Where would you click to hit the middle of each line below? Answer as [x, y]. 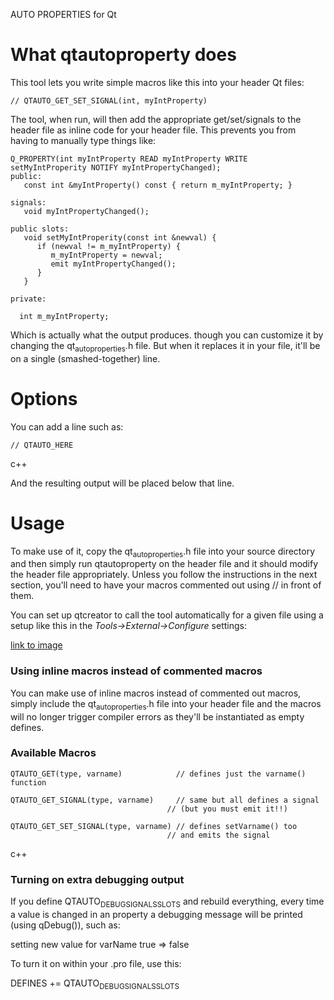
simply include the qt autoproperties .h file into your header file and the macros [166, 704]
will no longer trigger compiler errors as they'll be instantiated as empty [157, 716]
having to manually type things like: [83, 140]
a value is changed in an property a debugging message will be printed [156, 914]
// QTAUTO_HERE [42, 445]
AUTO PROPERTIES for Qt [63, 14]
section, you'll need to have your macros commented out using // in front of [166, 585]
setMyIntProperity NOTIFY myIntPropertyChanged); [116, 167]
